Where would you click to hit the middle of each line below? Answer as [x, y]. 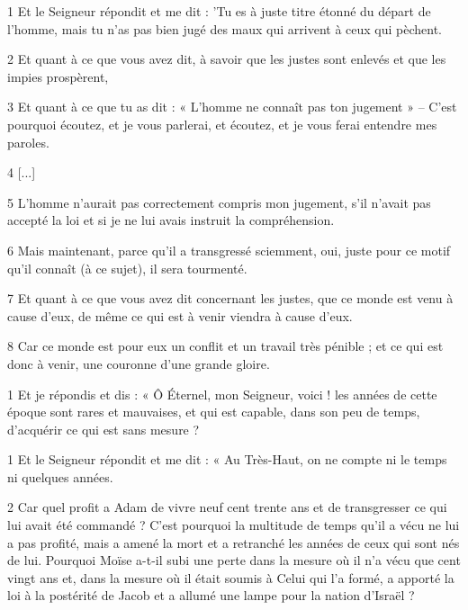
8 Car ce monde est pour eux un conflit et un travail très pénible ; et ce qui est [225, 346]
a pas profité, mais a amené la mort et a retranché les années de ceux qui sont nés [234, 542]
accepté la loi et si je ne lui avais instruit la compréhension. [171, 220]
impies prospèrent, [58, 76]
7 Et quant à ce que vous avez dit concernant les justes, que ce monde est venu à [230, 298]
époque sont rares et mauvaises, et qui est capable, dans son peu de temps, [214, 412]
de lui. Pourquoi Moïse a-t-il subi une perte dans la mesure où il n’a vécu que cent [234, 560]
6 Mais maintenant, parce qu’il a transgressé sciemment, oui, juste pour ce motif [229, 250]
